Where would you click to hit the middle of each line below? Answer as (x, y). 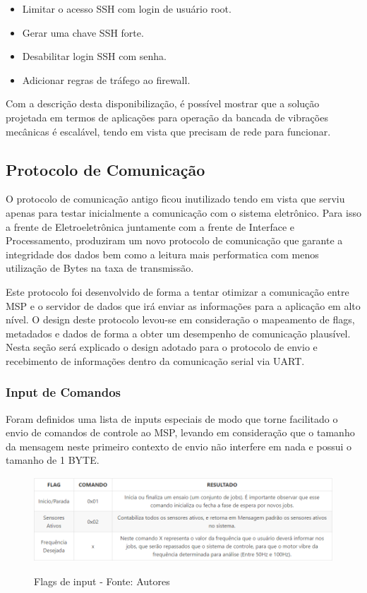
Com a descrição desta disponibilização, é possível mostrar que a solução (163, 103)
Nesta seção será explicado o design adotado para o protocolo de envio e (162, 347)
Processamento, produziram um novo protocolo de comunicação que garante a (174, 240)
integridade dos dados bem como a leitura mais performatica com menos (162, 254)
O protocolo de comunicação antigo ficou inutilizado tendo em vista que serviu (175, 199)
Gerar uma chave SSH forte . (83, 32)
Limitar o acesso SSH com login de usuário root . (127, 8)
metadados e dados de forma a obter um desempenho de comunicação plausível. (178, 333)
